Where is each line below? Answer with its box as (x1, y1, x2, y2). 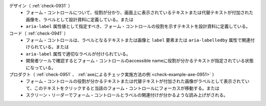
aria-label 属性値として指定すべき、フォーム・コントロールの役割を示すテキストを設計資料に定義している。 (26, 24, 251, 29)
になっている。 (26, 64, 56, 71)
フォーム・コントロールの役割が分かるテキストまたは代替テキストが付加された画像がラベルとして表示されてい (26, 79, 250, 84)
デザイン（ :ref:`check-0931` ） (9, 3, 73, 8)
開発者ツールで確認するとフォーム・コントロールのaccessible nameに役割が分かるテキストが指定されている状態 (26, 58, 254, 64)
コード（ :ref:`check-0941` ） (9, 30, 68, 36)
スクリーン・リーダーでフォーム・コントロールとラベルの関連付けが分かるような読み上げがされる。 (26, 92, 229, 98)
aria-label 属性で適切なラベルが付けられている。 (26, 51, 131, 56)
